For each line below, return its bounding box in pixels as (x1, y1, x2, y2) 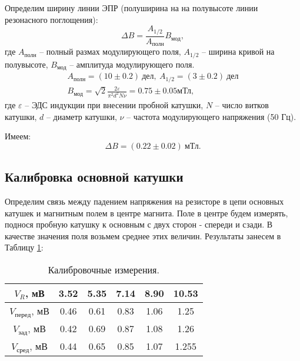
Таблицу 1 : (5, 241, 44, 253)
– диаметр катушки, (46, 110, 117, 122)
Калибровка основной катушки (5, 168, 184, 186)
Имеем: (5, 130, 31, 142)
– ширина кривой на (202, 45, 275, 58)
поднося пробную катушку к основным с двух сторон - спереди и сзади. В (5, 218, 273, 230)
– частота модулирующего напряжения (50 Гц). (126, 110, 296, 122)
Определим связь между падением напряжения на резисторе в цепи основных (5, 195, 284, 207)
